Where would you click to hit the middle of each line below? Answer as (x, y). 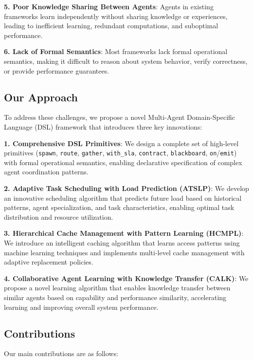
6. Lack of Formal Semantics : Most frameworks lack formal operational (116, 51)
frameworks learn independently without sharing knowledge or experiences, (116, 16)
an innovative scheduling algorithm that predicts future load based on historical (123, 198)
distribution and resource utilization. (59, 217)
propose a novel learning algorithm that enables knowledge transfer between (117, 288)
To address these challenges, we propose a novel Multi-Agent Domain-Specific (120, 117)
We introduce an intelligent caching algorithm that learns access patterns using (122, 242)
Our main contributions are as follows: (61, 353)
